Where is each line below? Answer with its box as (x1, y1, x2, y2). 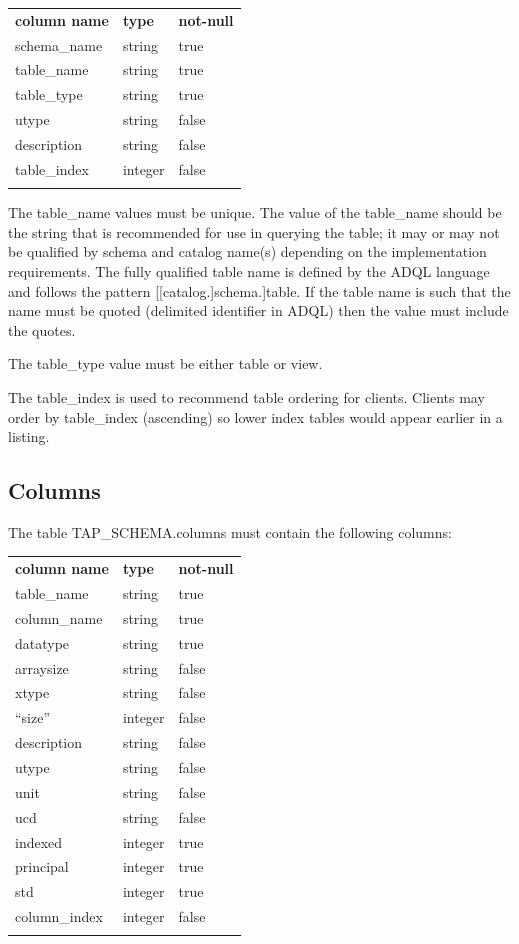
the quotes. (8, 319, 76, 340)
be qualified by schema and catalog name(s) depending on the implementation (8, 241, 487, 262)
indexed (15, 831, 63, 852)
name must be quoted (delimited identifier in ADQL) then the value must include (8, 300, 509, 321)
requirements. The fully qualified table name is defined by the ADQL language (8, 260, 490, 281)
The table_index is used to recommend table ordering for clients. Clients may (8, 386, 485, 407)
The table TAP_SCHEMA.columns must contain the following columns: (8, 521, 452, 542)
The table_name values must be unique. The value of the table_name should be (8, 202, 502, 223)
